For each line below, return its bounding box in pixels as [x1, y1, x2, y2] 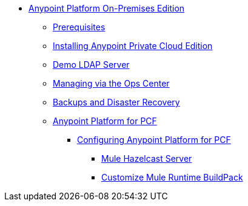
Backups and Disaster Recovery [53, 97, 180, 107]
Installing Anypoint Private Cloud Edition [53, 41, 213, 51]
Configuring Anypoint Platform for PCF [77, 135, 231, 145]
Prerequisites [53, 22, 106, 32]
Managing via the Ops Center [53, 78, 170, 88]
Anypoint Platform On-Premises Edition [28, 3, 185, 13]
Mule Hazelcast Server [101, 153, 192, 164]
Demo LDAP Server [53, 59, 130, 70]
